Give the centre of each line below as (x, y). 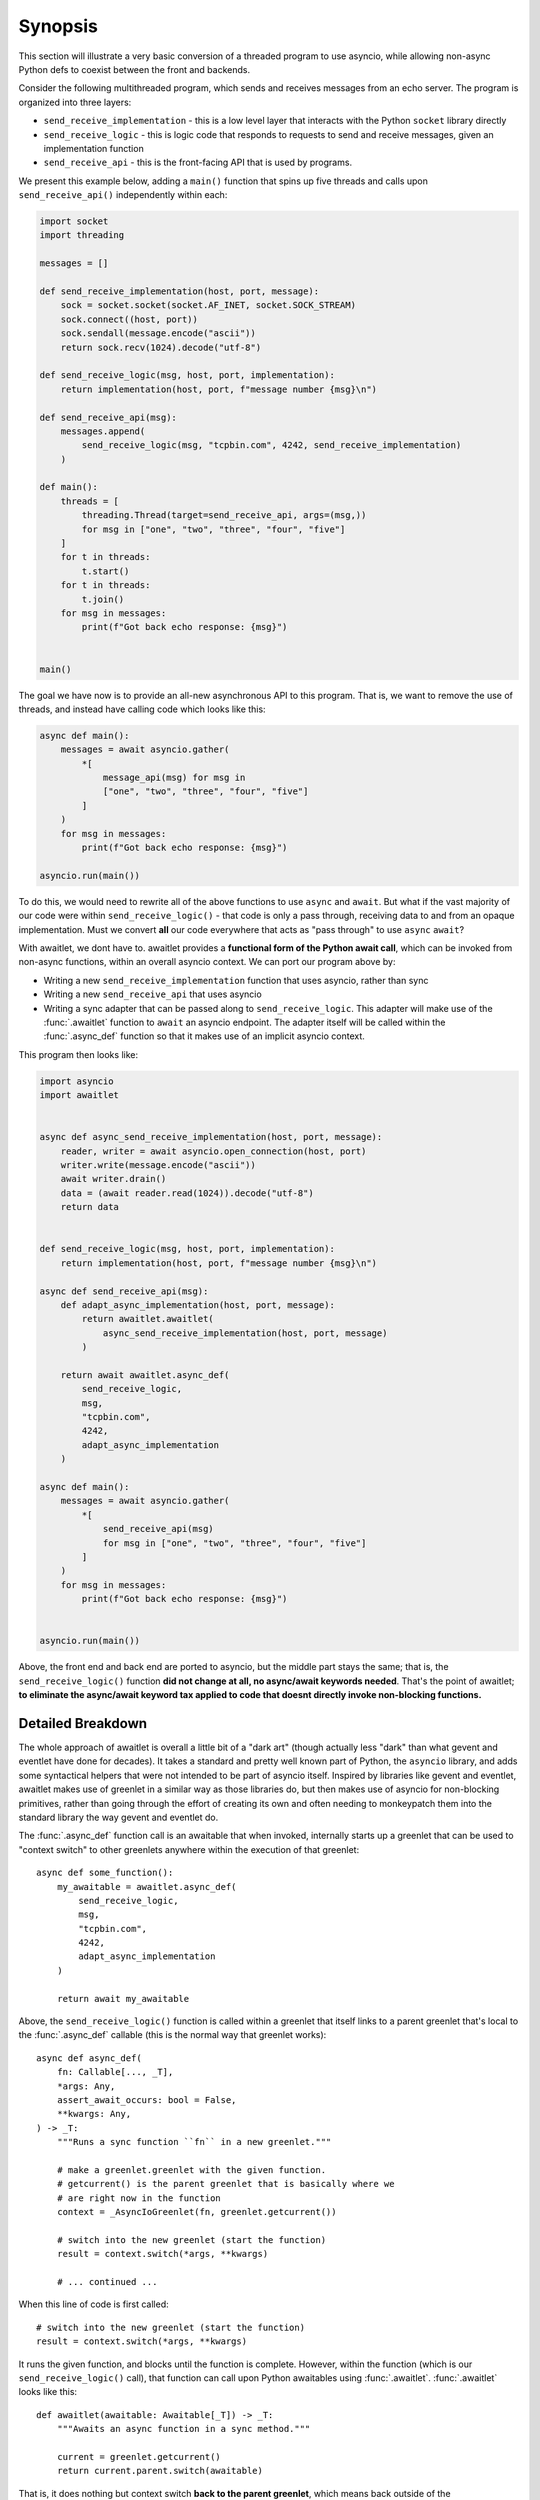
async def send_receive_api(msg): (124, 1291)
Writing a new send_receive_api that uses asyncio (152, 994)
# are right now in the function (139, 2198)
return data (90, 1207)
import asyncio (76, 1081)
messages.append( (103, 431)
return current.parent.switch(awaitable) (160, 2471)
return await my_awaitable (123, 1998)
